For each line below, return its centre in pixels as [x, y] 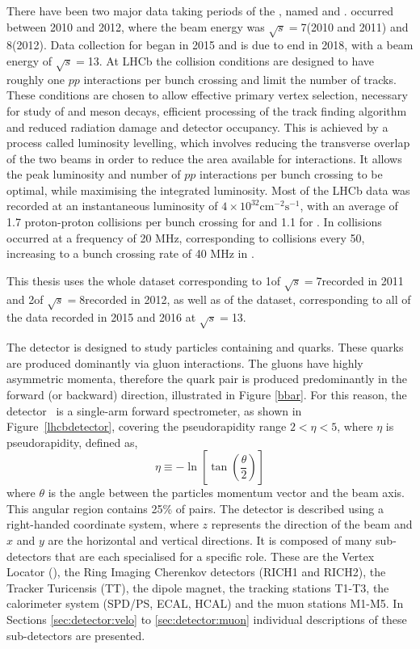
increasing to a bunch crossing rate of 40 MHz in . [130, 253]
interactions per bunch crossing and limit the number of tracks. [240, 79]
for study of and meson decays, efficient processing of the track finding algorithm [207, 110]
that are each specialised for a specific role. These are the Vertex [214, 556]
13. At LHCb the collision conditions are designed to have [231, 60]
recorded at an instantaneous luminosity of [112, 206]
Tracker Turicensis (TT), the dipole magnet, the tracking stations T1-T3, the [198, 587]
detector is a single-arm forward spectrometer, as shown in [154, 410]
